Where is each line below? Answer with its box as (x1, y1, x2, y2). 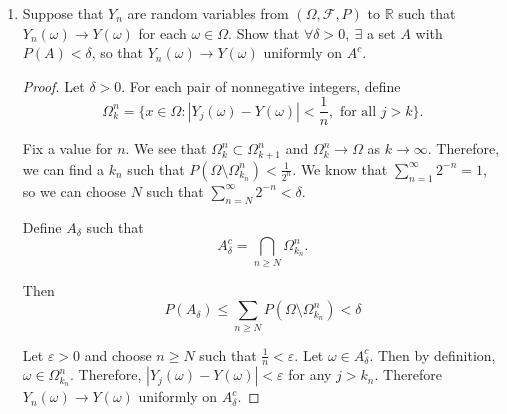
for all (339, 104, 377, 119)
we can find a (22, 158, 105, 179)
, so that (91, 42, 144, 63)
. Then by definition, (369, 344, 496, 365)
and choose (84, 344, 152, 365)
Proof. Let (22, 75, 85, 96)
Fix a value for (22, 138, 113, 159)
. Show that (228, 22, 300, 43)
